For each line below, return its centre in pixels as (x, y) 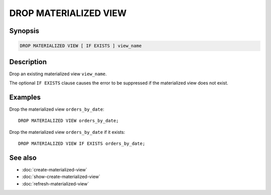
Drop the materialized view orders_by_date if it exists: (67, 132)
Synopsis (24, 31)
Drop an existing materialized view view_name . (58, 74)
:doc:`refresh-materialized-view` (55, 183)
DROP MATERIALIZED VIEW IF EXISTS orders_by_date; (82, 144)
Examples (25, 97)
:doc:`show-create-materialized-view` (61, 177)
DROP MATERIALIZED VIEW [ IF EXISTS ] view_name (81, 46)
